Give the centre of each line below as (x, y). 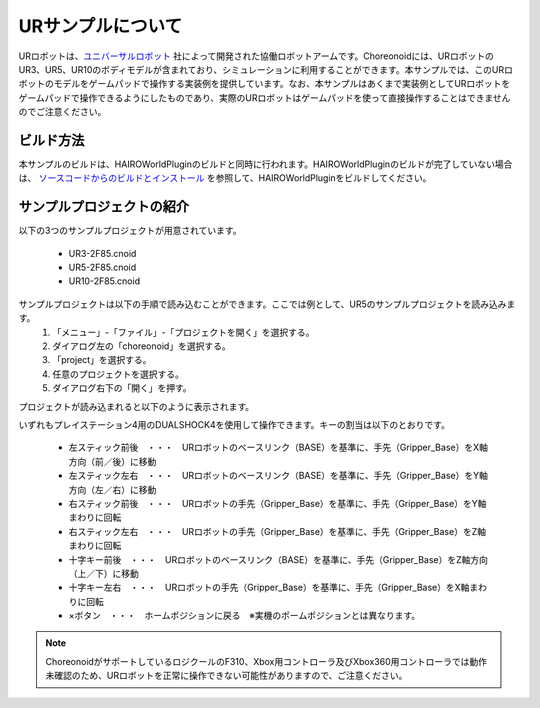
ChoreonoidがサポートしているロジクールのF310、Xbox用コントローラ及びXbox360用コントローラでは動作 (266, 661)
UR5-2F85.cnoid (102, 267)
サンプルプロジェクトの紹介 (104, 206)
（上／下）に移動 (103, 573)
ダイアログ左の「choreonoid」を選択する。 (141, 346)
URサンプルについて (100, 26)
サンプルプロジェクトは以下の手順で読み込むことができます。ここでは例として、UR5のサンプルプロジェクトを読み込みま (267, 304)
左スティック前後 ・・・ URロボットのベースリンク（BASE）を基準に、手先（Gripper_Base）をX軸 (278, 447)
